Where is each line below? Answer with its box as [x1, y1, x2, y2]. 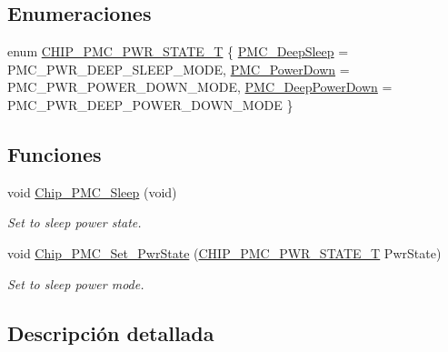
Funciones [7, 139, 102, 167]
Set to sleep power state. [7, 213, 142, 232]
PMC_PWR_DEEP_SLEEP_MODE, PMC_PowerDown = [7, 59, 350, 78]
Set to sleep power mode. [7, 274, 144, 293]
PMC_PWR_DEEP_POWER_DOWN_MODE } [7, 95, 294, 114]
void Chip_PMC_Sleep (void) [7, 182, 177, 201]
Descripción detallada [7, 318, 214, 347]
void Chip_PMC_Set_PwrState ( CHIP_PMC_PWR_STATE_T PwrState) [7, 243, 442, 262]
